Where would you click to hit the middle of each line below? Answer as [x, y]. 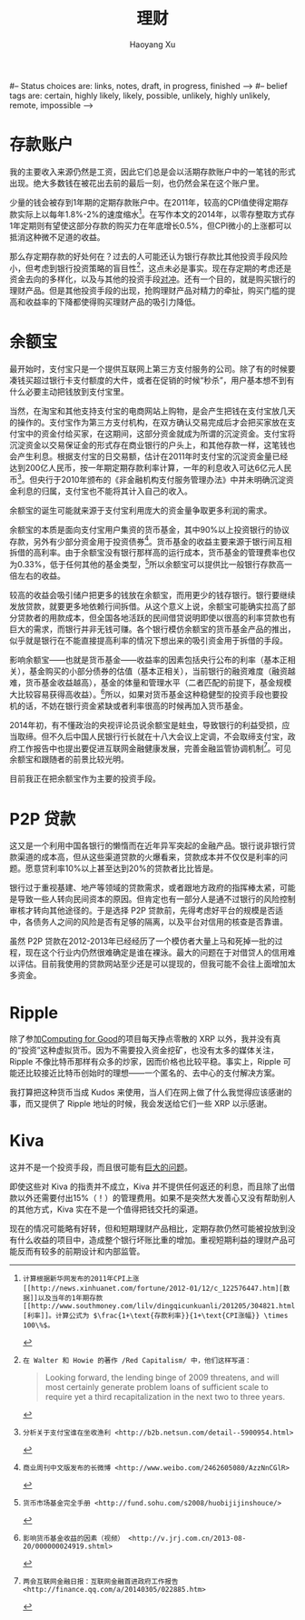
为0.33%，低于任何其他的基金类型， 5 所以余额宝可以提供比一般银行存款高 [147, 564]
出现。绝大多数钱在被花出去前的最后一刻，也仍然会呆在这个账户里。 [137, 183]
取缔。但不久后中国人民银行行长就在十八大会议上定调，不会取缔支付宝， [152, 736]
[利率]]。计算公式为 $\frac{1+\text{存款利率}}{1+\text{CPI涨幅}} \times [155, 1316]
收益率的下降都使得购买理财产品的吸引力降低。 [113, 302]
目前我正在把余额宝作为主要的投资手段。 [85, 779]
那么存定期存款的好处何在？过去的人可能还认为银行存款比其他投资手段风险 [148, 256]
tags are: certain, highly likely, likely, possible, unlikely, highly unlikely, [140, 95]
